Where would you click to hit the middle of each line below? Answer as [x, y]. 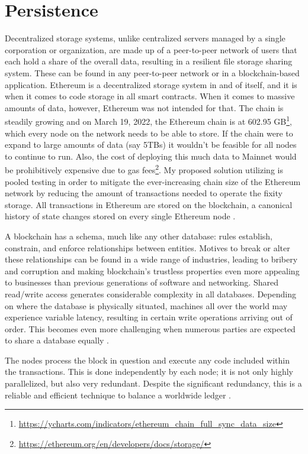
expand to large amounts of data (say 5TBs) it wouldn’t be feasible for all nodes [151, 145]
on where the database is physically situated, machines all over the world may [146, 305]
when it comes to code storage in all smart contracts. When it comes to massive [150, 96]
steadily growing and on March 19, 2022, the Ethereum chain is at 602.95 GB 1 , [148, 120]
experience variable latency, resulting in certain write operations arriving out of [149, 317]
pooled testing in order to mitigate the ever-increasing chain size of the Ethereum [153, 181]
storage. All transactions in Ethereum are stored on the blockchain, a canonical [149, 204]
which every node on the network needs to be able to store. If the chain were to [149, 133]
